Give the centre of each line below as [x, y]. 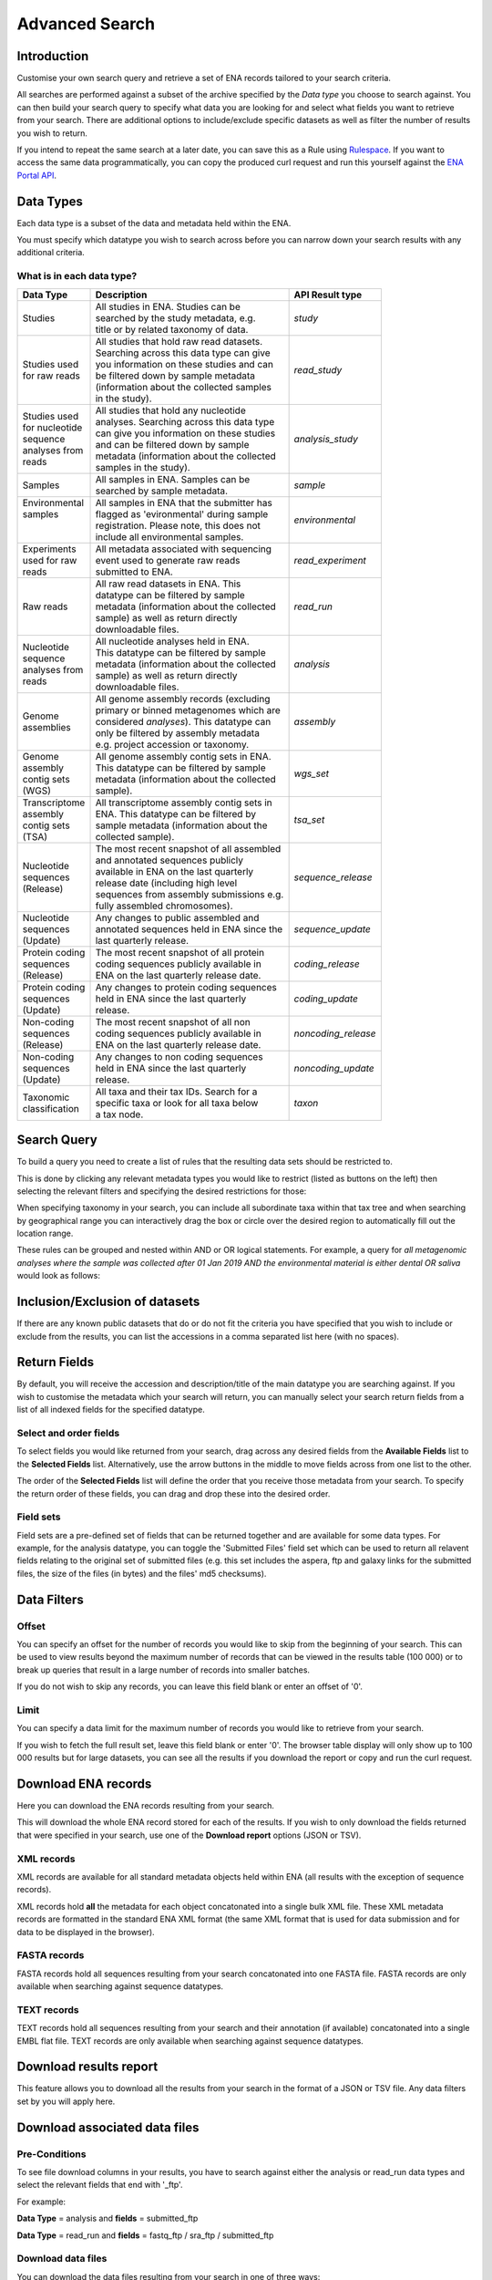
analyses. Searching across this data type [185, 421]
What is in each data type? [77, 276]
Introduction [53, 56]
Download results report [87, 2067]
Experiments [49, 549]
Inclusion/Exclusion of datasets [108, 1302]
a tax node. [119, 1114]
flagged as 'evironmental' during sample [182, 513]
